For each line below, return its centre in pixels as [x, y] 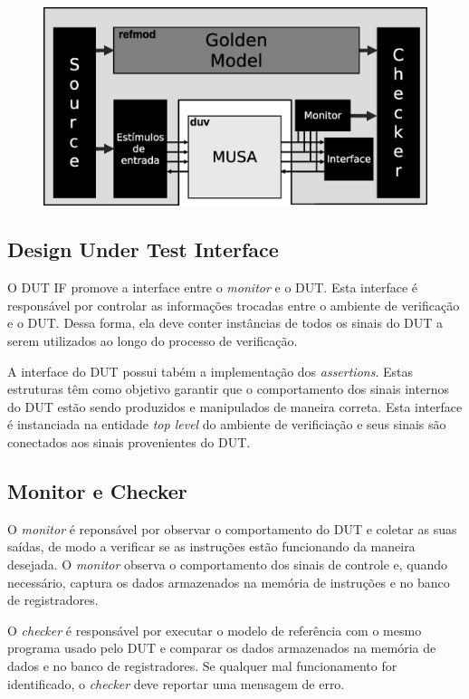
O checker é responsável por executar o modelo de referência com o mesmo [215, 630]
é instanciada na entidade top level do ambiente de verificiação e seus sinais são [227, 424]
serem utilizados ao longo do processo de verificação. [153, 341]
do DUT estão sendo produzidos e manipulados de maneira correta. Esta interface [235, 406]
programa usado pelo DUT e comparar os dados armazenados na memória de [222, 648]
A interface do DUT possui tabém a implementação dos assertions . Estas [210, 371]
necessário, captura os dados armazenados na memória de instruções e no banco [229, 582]
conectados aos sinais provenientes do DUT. [129, 442]
